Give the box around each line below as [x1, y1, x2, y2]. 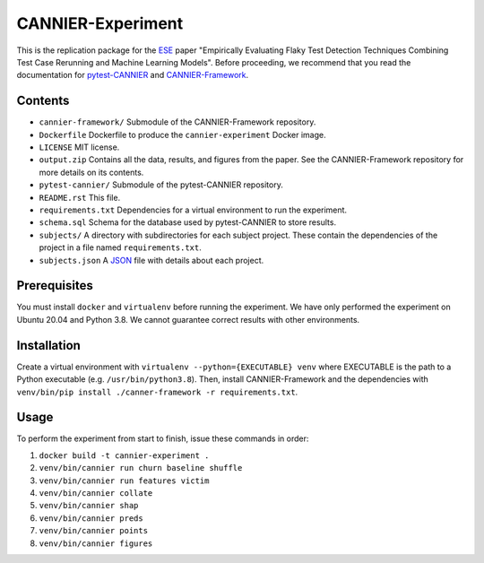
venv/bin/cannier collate [39, 488, 153, 498]
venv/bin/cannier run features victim [39, 475, 210, 486]
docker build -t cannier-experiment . [39, 450, 210, 461]
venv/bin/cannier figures [39, 538, 153, 549]
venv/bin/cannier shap [39, 500, 139, 511]
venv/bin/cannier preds [39, 513, 143, 524]
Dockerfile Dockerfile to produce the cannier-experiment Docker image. [39, 129, 326, 140]
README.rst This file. [39, 192, 121, 203]
